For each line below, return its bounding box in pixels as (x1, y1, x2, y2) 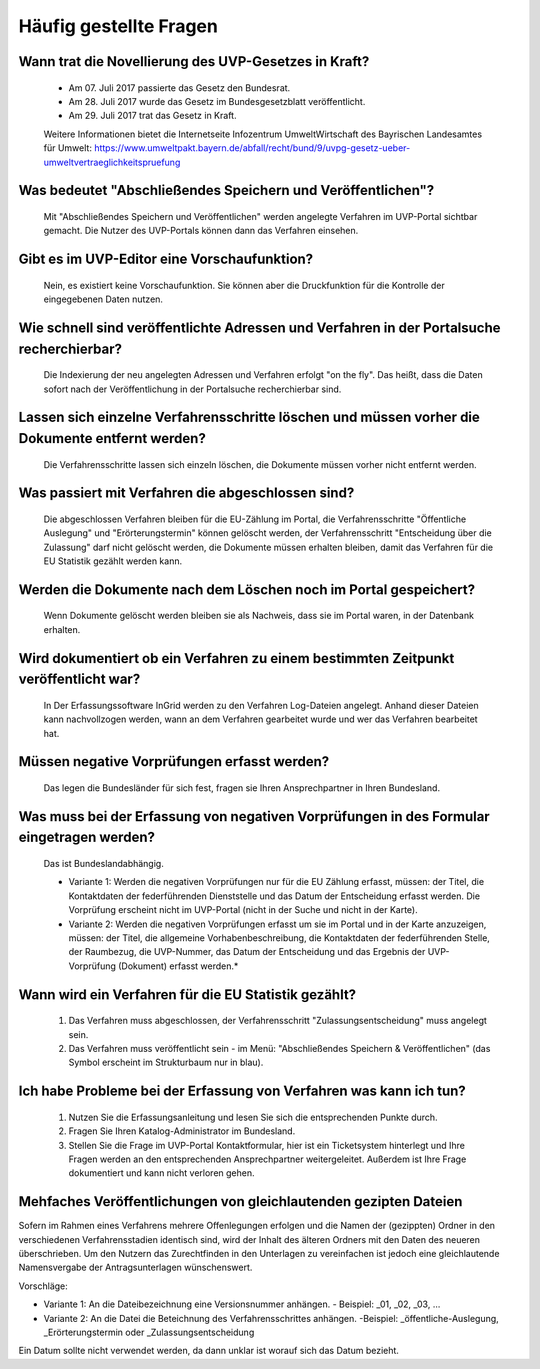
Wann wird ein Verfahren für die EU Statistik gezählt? (18, 986, 357, 1003)
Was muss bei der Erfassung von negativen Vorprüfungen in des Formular (18, 808, 490, 825)
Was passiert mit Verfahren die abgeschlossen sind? (18, 485, 355, 502)
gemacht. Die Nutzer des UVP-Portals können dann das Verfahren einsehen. (43, 225, 359, 237)
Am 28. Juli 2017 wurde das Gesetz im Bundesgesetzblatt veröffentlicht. (68, 95, 366, 107)
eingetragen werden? (18, 829, 155, 846)
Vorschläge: (18, 1280, 69, 1292)
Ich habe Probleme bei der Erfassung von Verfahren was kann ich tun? (18, 1083, 467, 1100)
